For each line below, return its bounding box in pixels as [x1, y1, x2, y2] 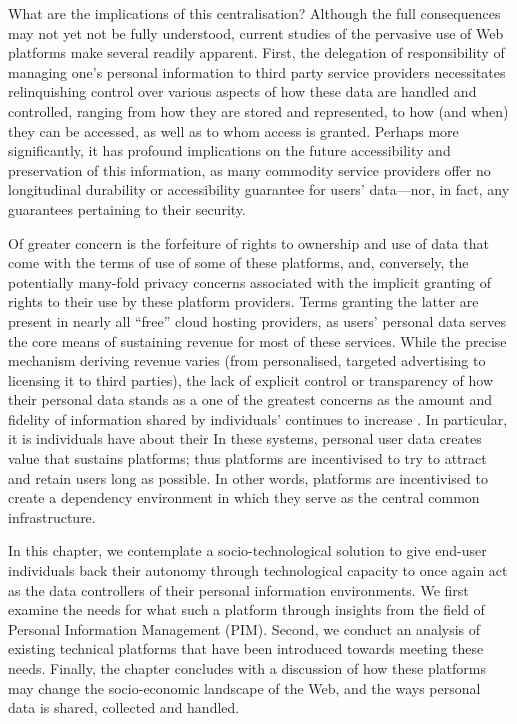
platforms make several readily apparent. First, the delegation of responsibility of [8, 42, 505, 63]
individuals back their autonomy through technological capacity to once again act [8, 560, 508, 581]
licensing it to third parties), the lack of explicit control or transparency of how [8, 369, 494, 390]
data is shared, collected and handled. [8, 697, 240, 718]
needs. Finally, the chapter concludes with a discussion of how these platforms [8, 658, 486, 678]
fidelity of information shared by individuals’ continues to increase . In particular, [8, 408, 508, 429]
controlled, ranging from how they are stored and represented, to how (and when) [8, 100, 509, 121]
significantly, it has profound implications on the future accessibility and [8, 140, 451, 161]
